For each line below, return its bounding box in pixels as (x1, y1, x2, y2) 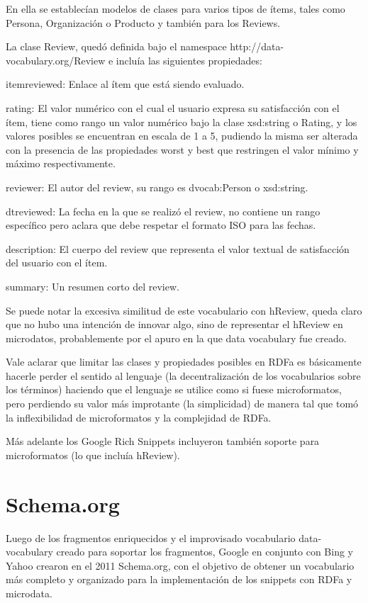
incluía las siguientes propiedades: (116, 52, 262, 67)
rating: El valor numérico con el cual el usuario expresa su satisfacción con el (6, 100, 340, 115)
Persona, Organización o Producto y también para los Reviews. (6, 15, 281, 30)
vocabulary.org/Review (6, 52, 106, 67)
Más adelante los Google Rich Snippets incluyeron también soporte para (6, 434, 320, 449)
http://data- (230, 39, 284, 54)
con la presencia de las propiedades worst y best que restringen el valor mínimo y (6, 142, 359, 157)
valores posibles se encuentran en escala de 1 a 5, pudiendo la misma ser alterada (6, 128, 358, 143)
